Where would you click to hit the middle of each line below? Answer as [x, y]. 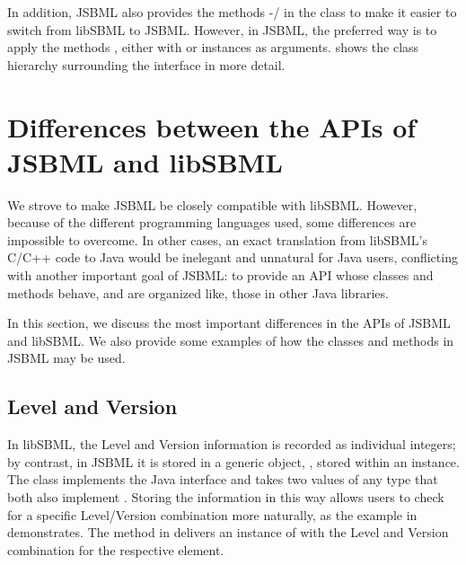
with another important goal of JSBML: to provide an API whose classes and [220, 275]
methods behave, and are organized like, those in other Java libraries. [198, 292]
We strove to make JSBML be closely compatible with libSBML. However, [212, 204]
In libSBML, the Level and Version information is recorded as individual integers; [232, 444]
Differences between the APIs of [212, 126]
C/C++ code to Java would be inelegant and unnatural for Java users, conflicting [233, 257]
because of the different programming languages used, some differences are [212, 222]
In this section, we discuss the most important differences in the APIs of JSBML [229, 323]
